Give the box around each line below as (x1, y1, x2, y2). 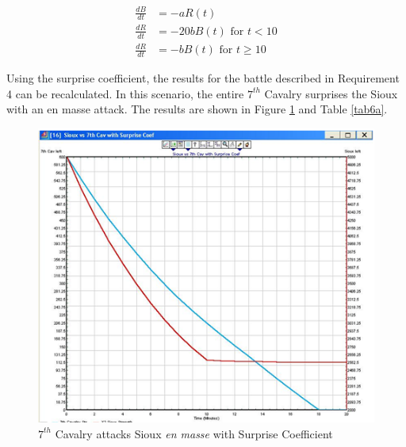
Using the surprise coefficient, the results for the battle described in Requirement (6, 70, 400, 86)
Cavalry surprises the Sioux (264, 85, 398, 101)
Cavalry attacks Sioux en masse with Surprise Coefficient (55, 425, 333, 441)
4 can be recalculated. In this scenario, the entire (6, 85, 244, 101)
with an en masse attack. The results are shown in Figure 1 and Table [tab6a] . (6, 101, 388, 117)
